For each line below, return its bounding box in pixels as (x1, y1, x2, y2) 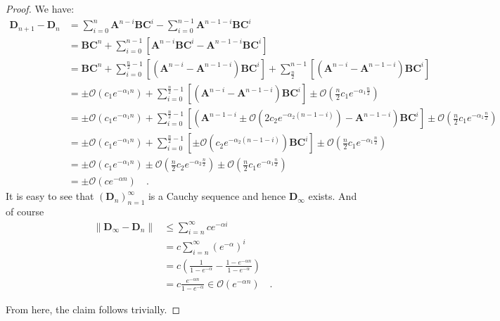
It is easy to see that (6, 189, 94, 203)
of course (6, 203, 44, 218)
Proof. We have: (6, 1, 75, 15)
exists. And (308, 189, 357, 203)
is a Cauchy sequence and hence (148, 189, 286, 203)
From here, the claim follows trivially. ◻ (6, 301, 181, 316)
